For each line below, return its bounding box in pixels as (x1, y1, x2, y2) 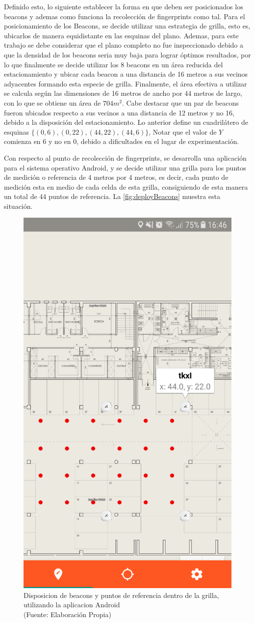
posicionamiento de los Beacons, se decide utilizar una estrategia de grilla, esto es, (4, 21, 251, 31)
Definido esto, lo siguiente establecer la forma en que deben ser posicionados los (4, 1, 243, 11)
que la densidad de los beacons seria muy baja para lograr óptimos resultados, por (4, 49, 251, 59)
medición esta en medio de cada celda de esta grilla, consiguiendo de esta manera (4, 181, 248, 192)
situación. (4, 200, 33, 211)
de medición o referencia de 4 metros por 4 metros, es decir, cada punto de (4, 172, 229, 182)
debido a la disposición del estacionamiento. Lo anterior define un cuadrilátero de (4, 117, 248, 127)
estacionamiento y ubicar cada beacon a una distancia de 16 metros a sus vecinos (4, 69, 248, 79)
